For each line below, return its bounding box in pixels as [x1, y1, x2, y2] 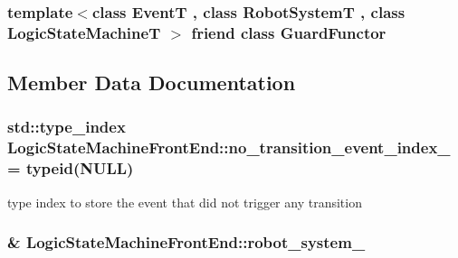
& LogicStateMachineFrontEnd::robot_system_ [7, 231, 366, 253]
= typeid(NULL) [7, 157, 134, 180]
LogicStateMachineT [7, 21, 161, 43]
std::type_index [7, 115, 126, 138]
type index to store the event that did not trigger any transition [7, 192, 362, 211]
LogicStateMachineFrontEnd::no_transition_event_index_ [7, 136, 451, 159]
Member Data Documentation [7, 69, 296, 97]
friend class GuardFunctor [191, 21, 386, 43]
